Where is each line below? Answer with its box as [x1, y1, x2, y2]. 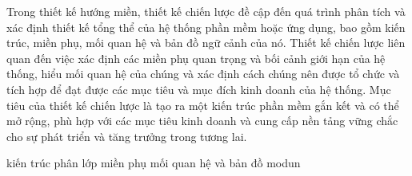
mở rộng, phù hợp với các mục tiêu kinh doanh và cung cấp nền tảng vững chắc [6, 112, 398, 129]
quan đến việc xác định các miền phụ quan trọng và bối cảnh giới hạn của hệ [6, 49, 386, 66]
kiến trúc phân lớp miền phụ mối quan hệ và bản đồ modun [6, 154, 301, 171]
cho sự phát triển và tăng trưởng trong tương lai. [6, 127, 247, 144]
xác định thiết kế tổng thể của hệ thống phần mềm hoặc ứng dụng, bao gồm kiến [6, 18, 406, 35]
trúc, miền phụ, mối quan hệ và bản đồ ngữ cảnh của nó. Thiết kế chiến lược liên [6, 34, 406, 51]
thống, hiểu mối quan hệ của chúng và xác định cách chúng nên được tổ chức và [6, 65, 400, 82]
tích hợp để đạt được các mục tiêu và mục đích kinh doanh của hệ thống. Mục [6, 80, 391, 97]
